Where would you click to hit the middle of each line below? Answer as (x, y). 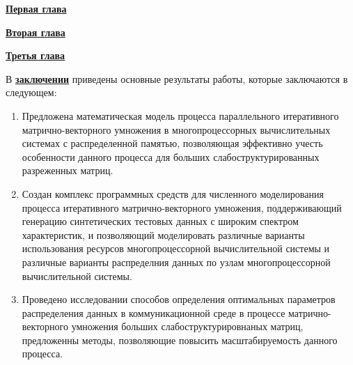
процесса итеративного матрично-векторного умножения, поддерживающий (182, 207)
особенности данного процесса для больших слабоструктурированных (171, 156)
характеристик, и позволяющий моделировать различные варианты (163, 234)
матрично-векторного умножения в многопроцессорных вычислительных (176, 129)
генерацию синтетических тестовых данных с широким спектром (160, 221)
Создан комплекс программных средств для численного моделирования (173, 193)
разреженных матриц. (68, 170)
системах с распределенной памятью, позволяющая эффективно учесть (172, 143)
